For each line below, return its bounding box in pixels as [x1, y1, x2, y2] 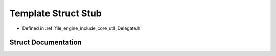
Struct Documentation [9, 38, 82, 47]
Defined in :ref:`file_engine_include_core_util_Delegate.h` [22, 25, 142, 31]
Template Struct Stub [9, 8, 102, 19]
